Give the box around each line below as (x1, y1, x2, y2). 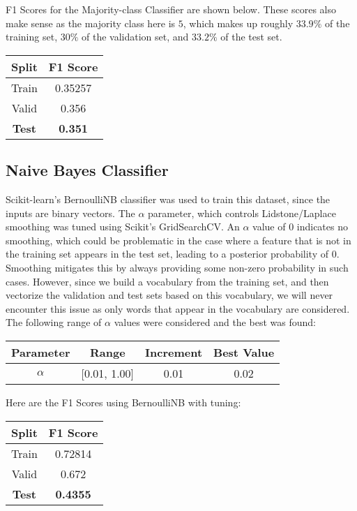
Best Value (213, 343, 275, 360)
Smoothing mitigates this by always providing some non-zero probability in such (6, 260, 349, 274)
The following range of (6, 315, 102, 329)
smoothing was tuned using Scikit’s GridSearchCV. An (6, 219, 240, 234)
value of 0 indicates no (252, 219, 348, 234)
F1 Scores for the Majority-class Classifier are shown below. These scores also (6, 2, 337, 16)
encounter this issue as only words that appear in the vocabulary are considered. (6, 301, 350, 316)
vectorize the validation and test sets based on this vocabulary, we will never (6, 288, 333, 302)
